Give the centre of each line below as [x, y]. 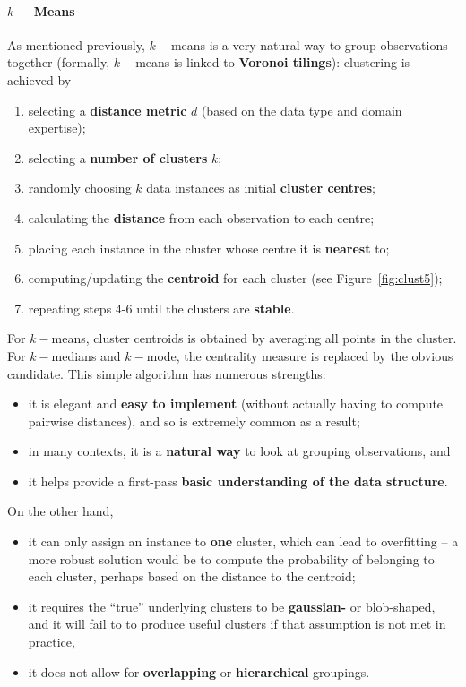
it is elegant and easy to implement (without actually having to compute [236, 404]
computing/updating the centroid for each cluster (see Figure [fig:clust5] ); [235, 278]
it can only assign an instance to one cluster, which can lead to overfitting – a [243, 541]
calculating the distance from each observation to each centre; [201, 217]
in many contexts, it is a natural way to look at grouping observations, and [239, 451]
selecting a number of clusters [118, 157]
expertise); [57, 128]
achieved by [39, 79]
